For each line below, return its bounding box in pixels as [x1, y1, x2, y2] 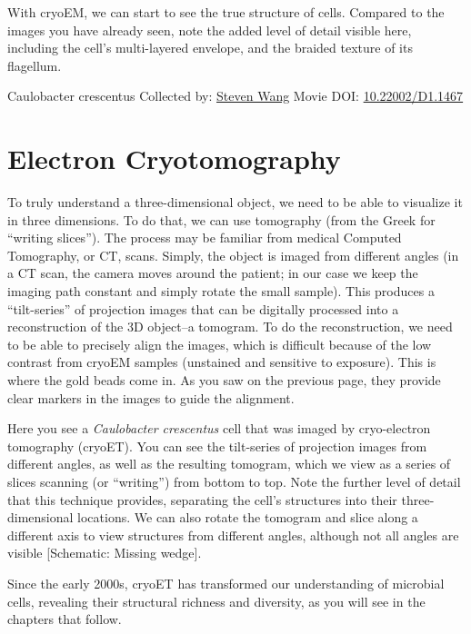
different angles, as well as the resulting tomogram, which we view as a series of [7, 454, 451, 473]
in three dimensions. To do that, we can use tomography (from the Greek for [7, 210, 436, 229]
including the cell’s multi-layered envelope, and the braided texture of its [7, 38, 413, 57]
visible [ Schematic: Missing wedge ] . [7, 543, 202, 562]
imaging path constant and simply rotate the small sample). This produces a [7, 282, 435, 301]
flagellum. [7, 55, 62, 74]
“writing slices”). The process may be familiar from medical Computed [7, 228, 402, 247]
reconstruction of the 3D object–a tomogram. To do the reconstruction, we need [7, 317, 453, 336]
